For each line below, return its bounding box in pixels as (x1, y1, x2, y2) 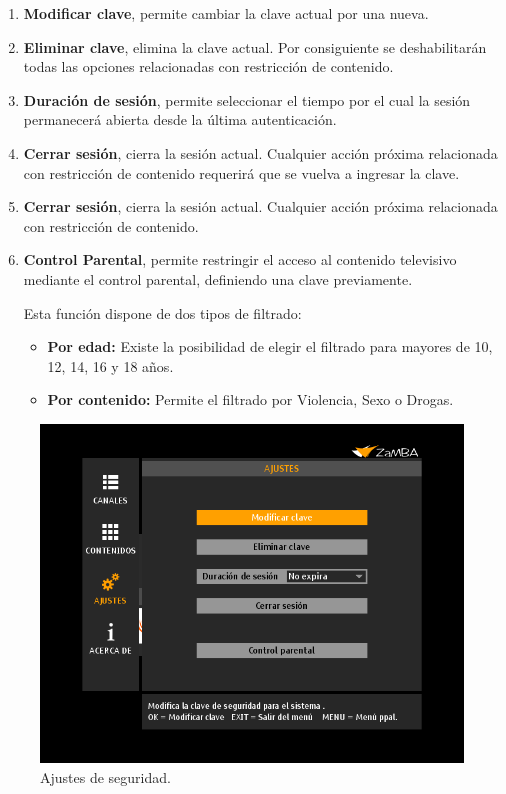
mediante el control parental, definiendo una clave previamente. (23, 268, 413, 289)
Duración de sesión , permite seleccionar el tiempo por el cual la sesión (23, 89, 471, 110)
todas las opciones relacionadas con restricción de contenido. (23, 56, 394, 77)
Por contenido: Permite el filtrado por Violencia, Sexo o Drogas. (47, 389, 454, 410)
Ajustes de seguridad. (40, 766, 171, 787)
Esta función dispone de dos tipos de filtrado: (23, 302, 302, 323)
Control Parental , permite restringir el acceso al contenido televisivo (23, 249, 457, 270)
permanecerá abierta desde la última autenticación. (23, 109, 337, 130)
